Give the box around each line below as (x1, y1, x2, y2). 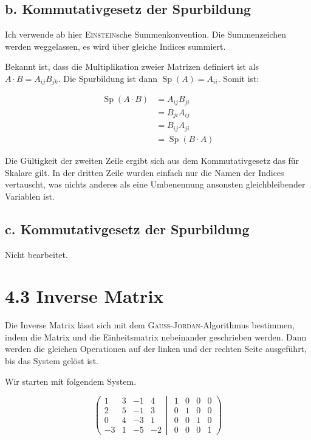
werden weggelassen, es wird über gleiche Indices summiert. (5, 39, 226, 52)
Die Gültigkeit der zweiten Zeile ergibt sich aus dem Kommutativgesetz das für (5, 154, 299, 166)
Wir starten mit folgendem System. (5, 374, 137, 387)
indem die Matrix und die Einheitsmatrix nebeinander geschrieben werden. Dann (5, 330, 307, 343)
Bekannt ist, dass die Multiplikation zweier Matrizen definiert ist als (5, 60, 259, 73)
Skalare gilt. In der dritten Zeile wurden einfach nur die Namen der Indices (5, 166, 284, 178)
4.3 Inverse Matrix (5, 283, 164, 308)
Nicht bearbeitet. (5, 248, 68, 260)
